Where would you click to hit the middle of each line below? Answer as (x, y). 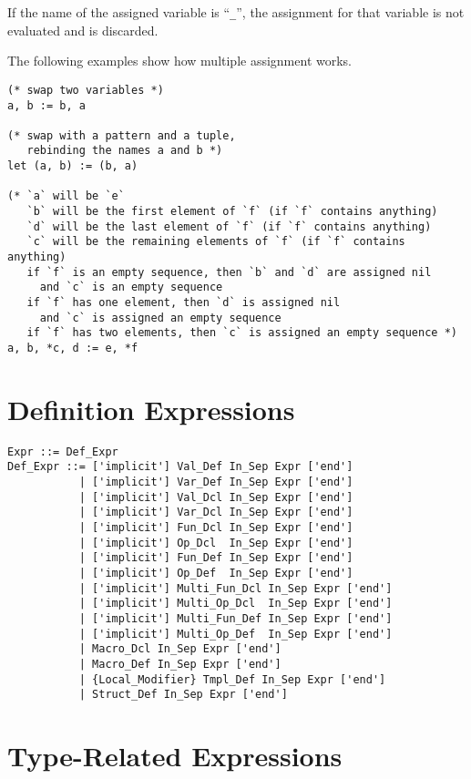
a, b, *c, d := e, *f (73, 348)
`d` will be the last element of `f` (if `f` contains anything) (229, 226)
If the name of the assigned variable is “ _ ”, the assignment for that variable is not (236, 12)
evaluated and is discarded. (83, 30)
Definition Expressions (151, 409)
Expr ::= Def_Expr (63, 451)
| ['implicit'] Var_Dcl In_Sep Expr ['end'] (216, 512)
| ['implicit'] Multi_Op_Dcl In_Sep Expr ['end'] (235, 604)
